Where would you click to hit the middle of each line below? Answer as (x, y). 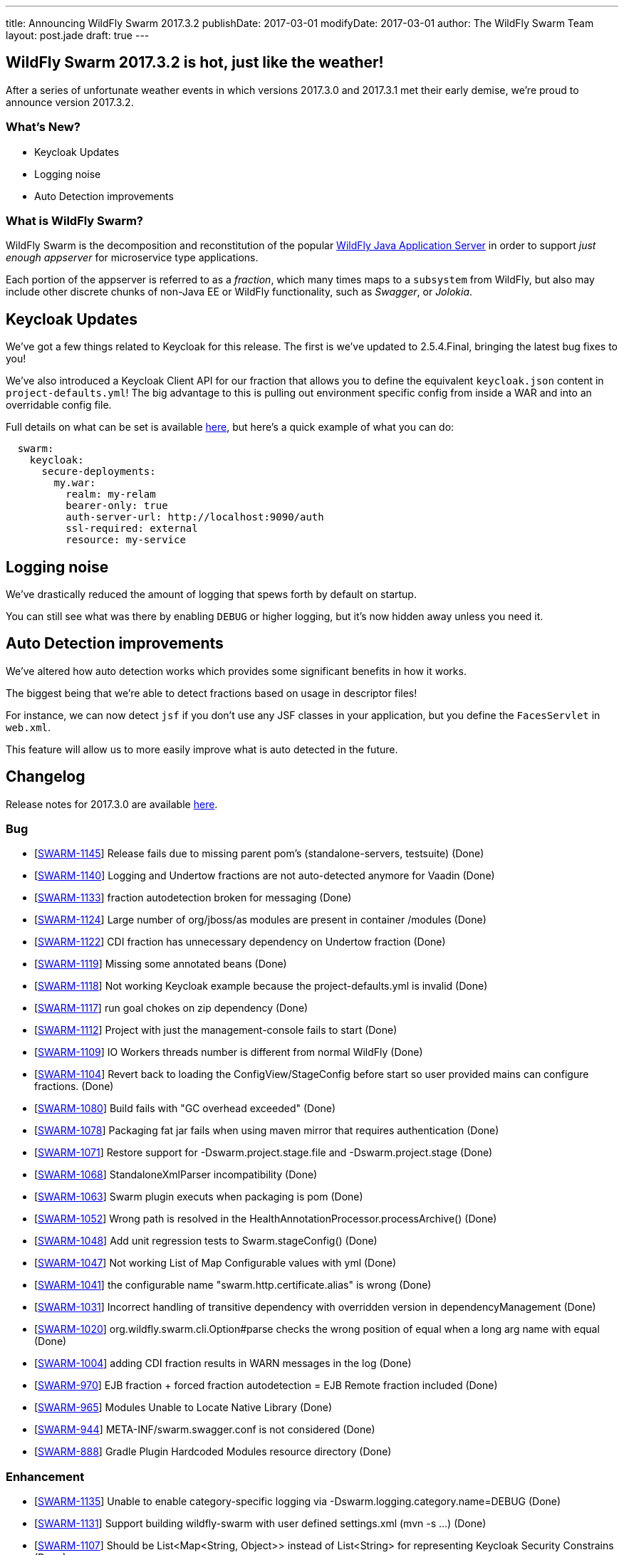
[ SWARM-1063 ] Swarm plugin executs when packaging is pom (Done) (199, 1197)
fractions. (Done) (74, 1087)
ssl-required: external (132, 529)
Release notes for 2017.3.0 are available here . (112, 804)
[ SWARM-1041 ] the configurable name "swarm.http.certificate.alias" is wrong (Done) (233, 1285)
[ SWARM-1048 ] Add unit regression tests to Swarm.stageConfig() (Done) (206, 1241)
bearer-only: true (117, 506)
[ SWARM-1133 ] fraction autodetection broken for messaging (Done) (193, 898)
